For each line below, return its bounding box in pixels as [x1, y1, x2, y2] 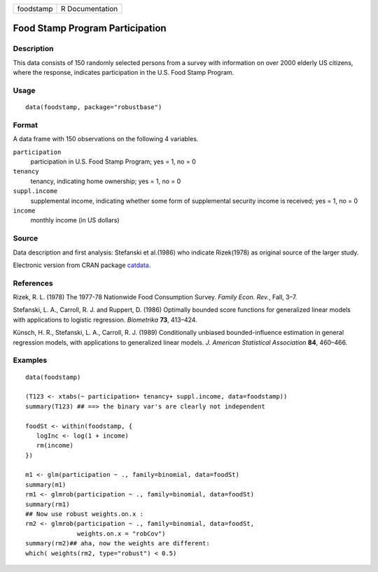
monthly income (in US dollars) [30, 216, 120, 224]
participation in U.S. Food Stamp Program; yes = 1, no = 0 [30, 157, 196, 166]
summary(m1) [25, 480, 66, 489]
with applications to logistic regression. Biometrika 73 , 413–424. [13, 315, 197, 324]
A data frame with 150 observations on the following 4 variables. [13, 135, 199, 143]
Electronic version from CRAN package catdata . [13, 261, 151, 269]
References [13, 278, 53, 288]
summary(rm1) [25, 500, 70, 508]
